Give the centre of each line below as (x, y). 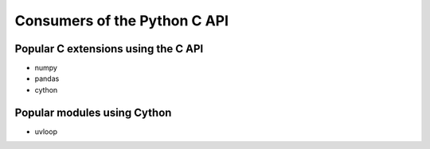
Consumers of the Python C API (122, 21)
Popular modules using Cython (93, 112)
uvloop (46, 132)
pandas (47, 78)
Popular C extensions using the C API (109, 49)
